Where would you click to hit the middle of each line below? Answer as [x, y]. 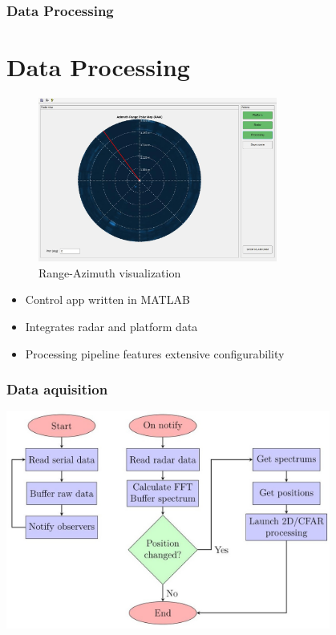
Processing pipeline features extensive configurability [155, 353]
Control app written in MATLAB [107, 299]
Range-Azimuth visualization [110, 272]
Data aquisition [57, 389]
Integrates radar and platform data [111, 327]
